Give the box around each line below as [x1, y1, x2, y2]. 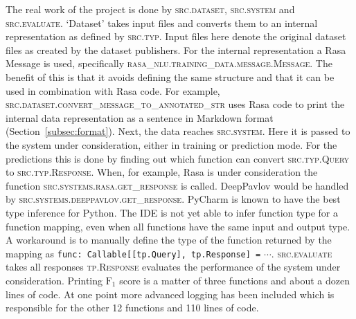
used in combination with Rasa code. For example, [6, 83, 220, 98]
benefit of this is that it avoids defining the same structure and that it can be [6, 69, 335, 84]
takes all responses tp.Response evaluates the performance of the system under [6, 259, 341, 274]
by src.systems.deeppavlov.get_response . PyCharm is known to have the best [6, 192, 341, 206]
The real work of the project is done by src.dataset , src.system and [6, 2, 295, 16]
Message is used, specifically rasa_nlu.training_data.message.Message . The [6, 56, 332, 71]
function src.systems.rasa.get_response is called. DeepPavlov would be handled [6, 178, 349, 192]
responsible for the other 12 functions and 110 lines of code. [6, 300, 259, 315]
